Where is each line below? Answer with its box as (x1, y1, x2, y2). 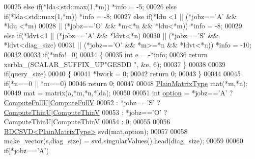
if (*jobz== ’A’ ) (4, 145, 49, 155)
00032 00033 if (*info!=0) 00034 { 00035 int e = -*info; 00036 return (4, 49, 208, 59)
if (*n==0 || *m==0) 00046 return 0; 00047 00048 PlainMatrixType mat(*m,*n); (4, 78, 248, 88)
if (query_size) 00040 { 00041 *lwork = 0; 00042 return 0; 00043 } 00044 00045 (4, 68, 241, 79)
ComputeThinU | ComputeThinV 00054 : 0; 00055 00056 (4, 116, 170, 127)
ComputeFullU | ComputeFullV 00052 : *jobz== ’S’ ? (4, 97, 160, 107)
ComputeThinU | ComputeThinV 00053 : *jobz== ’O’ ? (4, 107, 167, 117)
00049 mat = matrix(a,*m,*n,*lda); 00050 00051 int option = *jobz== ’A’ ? (4, 88, 233, 98)
